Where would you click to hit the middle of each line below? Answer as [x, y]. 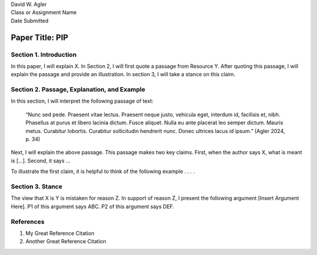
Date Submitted [30, 21]
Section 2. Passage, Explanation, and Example [78, 90]
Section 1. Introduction [44, 55]
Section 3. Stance [37, 186]
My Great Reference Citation [60, 233]
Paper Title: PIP [40, 37]
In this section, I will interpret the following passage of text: [82, 101]
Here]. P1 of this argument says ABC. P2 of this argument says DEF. [92, 206]
